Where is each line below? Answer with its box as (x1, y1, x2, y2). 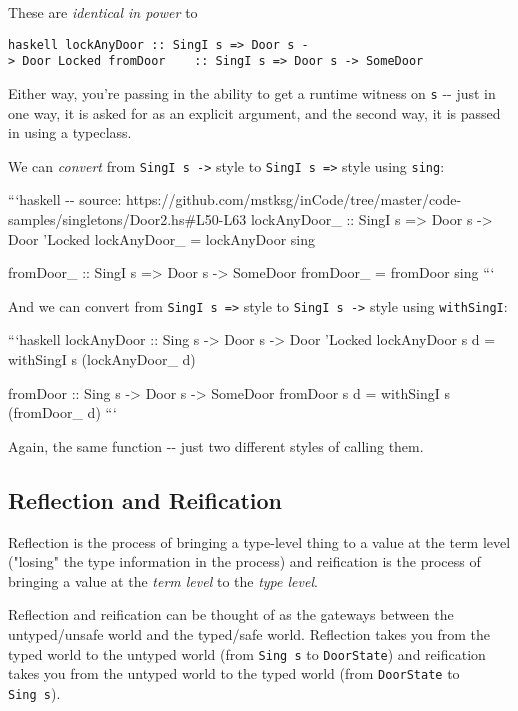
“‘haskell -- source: (8, 189, 122, 210)
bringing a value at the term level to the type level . (8, 570, 318, 591)
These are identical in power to (8, 2, 198, 22)
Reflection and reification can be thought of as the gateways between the (8, 604, 454, 625)
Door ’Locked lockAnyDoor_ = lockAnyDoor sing (8, 228, 316, 249)
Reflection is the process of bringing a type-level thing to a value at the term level (8, 531, 511, 552)
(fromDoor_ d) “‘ (8, 402, 117, 423)
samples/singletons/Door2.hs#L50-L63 (8, 209, 247, 229)
